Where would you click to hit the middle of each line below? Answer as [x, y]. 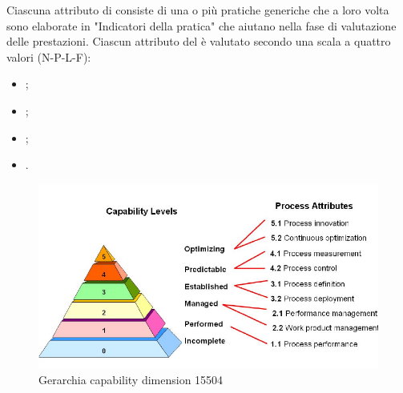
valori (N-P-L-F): [49, 56]
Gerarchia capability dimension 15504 [131, 380]
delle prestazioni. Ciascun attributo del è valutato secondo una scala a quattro [199, 41]
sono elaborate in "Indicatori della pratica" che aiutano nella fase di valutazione [201, 25]
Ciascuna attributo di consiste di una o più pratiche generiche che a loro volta [198, 10]
